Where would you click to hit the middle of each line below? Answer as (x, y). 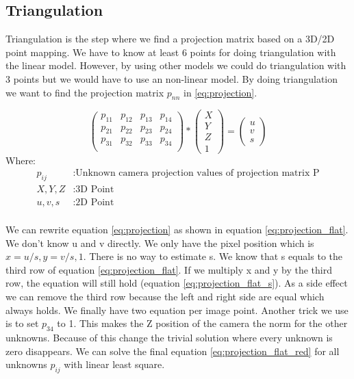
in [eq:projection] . (220, 92)
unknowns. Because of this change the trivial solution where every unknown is (169, 338)
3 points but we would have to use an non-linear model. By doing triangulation (172, 78)
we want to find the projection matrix (85, 92)
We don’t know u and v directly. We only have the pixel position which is (160, 243)
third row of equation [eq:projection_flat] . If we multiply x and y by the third (169, 269)
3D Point (95, 189)
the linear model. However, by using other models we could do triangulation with (176, 65)
